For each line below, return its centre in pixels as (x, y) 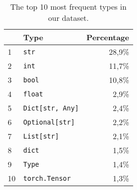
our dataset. (68, 18)
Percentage (108, 37)
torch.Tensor (47, 178)
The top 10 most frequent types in (68, 7)
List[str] (41, 136)
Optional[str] (49, 122)
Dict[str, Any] (51, 108)
